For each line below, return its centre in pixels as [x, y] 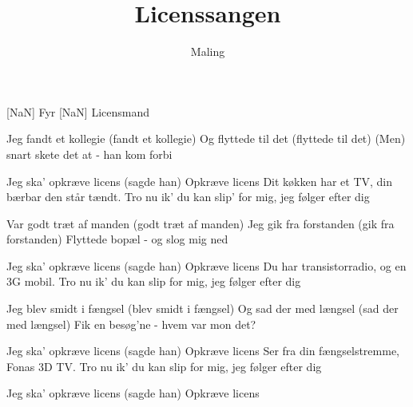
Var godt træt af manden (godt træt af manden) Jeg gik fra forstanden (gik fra [201, 223]
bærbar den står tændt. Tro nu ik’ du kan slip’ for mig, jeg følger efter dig [188, 197]
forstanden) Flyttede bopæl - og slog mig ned [117, 239]
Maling [208, 51]
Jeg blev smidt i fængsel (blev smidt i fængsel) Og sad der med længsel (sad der [203, 308]
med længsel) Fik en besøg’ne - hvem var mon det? [131, 324]
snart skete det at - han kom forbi [89, 154]
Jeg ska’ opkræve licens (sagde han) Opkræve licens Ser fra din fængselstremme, [203, 351]
